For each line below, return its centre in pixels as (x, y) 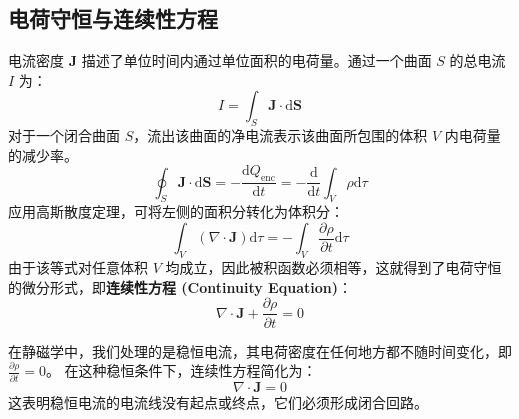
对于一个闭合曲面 (64, 135)
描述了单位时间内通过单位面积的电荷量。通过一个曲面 (256, 60)
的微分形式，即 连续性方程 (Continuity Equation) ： (180, 286)
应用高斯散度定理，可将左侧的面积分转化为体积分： (176, 211)
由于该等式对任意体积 (78, 267)
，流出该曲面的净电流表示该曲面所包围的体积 (280, 135)
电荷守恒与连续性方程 (113, 18)
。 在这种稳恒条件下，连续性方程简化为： (181, 370)
